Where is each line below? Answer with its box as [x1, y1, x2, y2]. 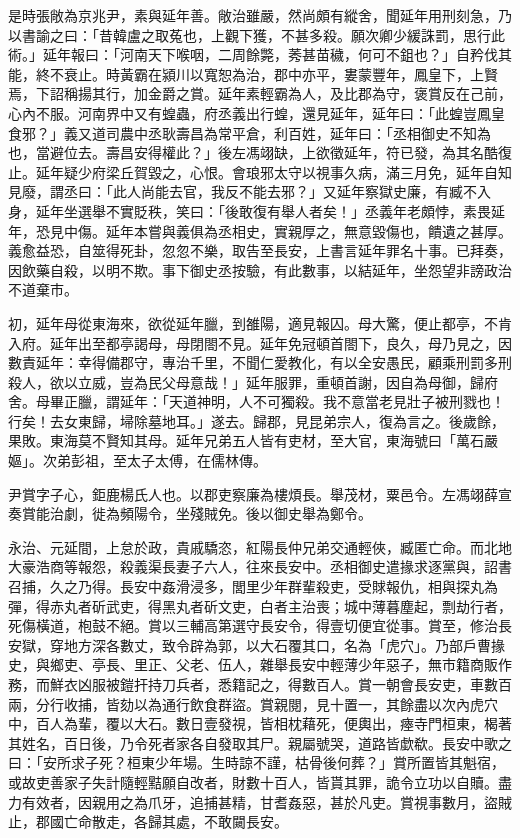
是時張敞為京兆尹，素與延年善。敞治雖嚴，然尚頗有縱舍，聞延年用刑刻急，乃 [8, 5, 512, 25]
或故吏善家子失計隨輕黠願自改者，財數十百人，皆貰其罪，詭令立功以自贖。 [8, 771, 498, 792]
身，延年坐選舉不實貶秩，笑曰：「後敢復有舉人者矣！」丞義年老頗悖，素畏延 [8, 200, 505, 221]
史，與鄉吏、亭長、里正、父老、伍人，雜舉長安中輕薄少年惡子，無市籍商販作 [8, 654, 512, 675]
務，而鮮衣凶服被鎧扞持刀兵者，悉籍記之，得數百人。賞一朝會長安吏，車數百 [8, 674, 512, 694]
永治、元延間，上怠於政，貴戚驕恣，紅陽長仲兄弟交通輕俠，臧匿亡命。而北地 [8, 536, 512, 557]
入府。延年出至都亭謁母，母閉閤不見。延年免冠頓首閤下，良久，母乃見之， [8, 332, 498, 353]
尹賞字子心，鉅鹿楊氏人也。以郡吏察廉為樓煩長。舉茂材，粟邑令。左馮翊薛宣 [8, 483, 512, 504]
